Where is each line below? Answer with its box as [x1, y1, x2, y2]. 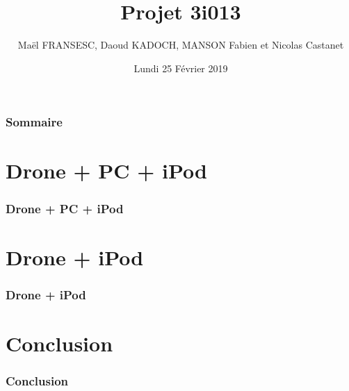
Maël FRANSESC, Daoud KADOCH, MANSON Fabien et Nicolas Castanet [17, 38, 344, 52]
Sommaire [6, 113, 63, 131]
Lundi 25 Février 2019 [133, 60, 228, 75]
